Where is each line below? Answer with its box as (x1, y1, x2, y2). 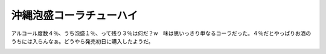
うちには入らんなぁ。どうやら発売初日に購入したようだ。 (11, 37, 154, 45)
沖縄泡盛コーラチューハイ (11, 9, 138, 22)
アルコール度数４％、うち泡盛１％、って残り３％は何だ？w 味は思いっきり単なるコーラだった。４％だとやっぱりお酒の (11, 30, 312, 37)
